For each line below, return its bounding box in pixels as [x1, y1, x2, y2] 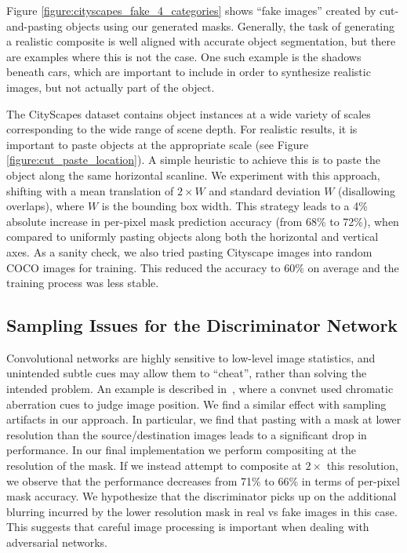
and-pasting [6, 17, 63, 34]
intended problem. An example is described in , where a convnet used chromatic [6, 380, 394, 397]
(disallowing [338, 182, 395, 198]
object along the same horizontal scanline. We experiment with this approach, [6, 166, 380, 183]
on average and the [307, 259, 399, 275]
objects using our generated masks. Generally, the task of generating [66, 17, 395, 34]
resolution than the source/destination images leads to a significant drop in [6, 426, 367, 442]
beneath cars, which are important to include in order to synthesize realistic [6, 64, 371, 80]
